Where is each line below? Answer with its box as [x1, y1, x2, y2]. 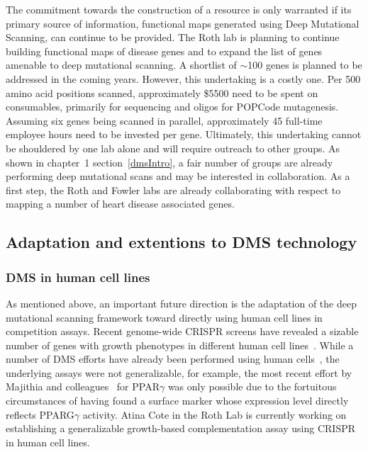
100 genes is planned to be [247, 57, 362, 72]
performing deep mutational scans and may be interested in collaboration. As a [6, 169, 350, 183]
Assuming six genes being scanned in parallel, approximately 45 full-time [6, 113, 323, 128]
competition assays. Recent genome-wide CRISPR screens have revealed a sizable [6, 324, 359, 339]
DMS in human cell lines [6, 268, 150, 286]
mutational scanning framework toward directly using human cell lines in [6, 310, 323, 324]
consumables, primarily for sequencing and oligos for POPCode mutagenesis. [6, 99, 339, 114]
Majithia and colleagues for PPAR [6, 379, 160, 394]
